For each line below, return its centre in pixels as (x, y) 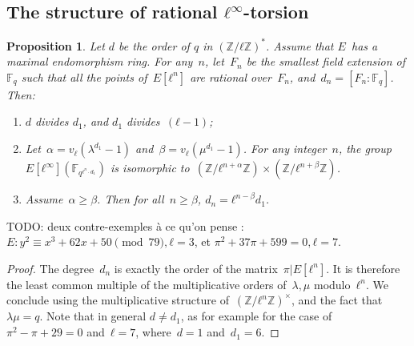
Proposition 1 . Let (56, 45)
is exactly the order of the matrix (196, 268)
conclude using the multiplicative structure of (118, 300)
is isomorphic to (150, 168)
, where (153, 332)
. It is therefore (363, 268)
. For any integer (285, 149)
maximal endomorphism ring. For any (100, 61)
